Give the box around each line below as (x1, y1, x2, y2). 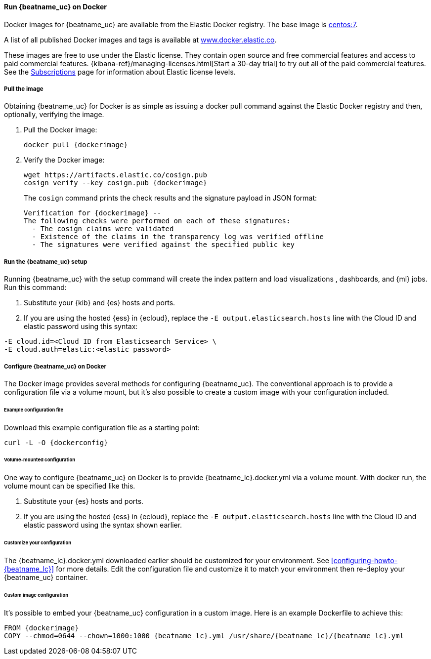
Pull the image (4, 85, 43, 92)
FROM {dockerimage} (4, 623, 79, 632)
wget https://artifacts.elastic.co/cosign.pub (24, 171, 207, 179)
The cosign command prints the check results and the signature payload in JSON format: (24, 194, 317, 203)
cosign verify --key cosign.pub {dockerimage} (24, 179, 207, 187)
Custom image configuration (4, 592, 69, 598)
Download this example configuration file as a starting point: (4, 423, 200, 432)
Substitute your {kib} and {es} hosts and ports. (24, 298, 175, 307)
